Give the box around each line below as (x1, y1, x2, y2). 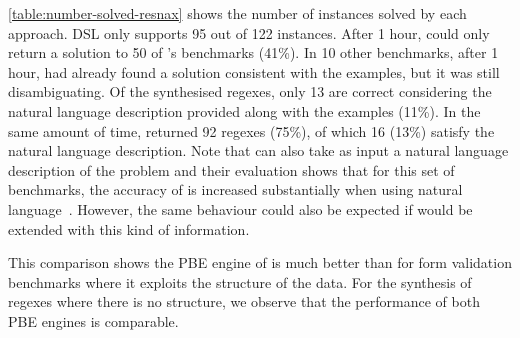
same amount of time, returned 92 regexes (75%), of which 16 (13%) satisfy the (8, 120, 495, 141)
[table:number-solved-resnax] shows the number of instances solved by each (8, 3, 467, 23)
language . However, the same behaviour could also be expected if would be (8, 198, 473, 219)
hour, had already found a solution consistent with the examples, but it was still (8, 61, 500, 82)
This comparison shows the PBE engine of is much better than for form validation (8, 252, 512, 273)
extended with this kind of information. (8, 218, 250, 239)
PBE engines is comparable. (8, 310, 179, 331)
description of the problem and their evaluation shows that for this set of (8, 159, 455, 180)
